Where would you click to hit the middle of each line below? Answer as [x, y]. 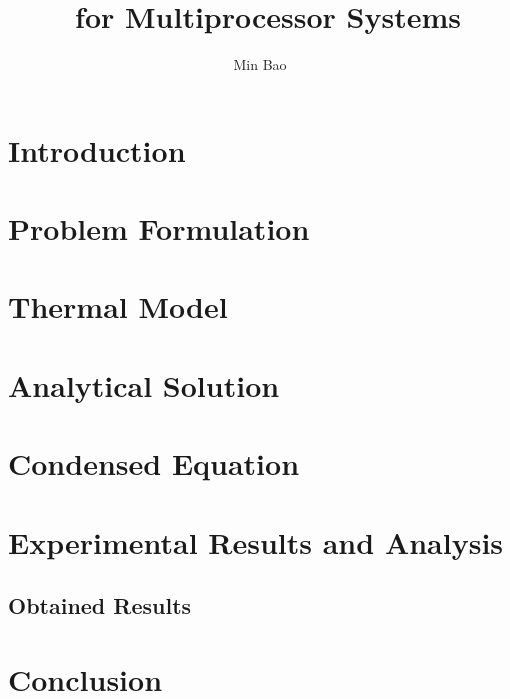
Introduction [97, 149]
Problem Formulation [159, 228]
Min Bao [260, 64]
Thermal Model [118, 306]
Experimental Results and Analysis [256, 541]
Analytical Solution [144, 384]
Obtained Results [100, 605]
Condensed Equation [154, 463]
